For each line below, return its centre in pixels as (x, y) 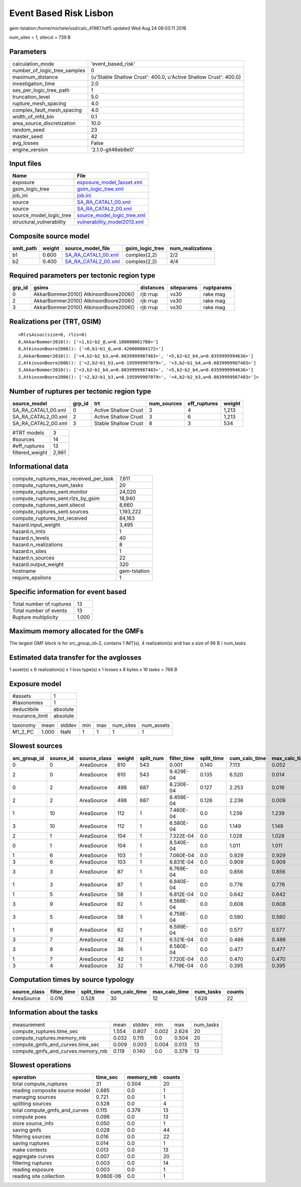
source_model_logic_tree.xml (111, 215)
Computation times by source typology (72, 980)
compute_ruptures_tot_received (50, 518)
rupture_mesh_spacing (39, 103)
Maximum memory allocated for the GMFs (77, 631)
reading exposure (33, 1170)
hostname (24, 571)
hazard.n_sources (33, 558)
